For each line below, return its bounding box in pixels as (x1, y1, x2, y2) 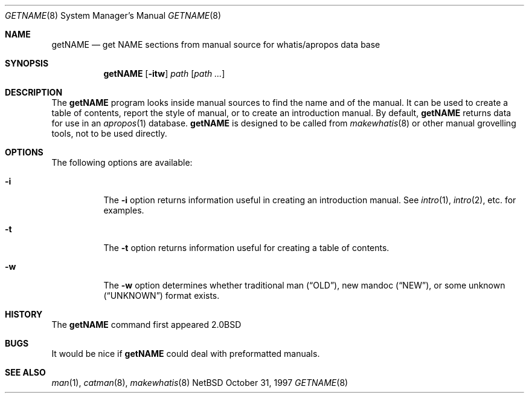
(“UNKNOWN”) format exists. (103, 290, 220, 301)
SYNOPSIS (5, 58, 49, 68)
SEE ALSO (5, 367, 46, 377)
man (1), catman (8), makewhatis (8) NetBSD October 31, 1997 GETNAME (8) (51, 377, 348, 388)
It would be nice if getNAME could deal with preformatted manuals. (51, 348, 320, 359)
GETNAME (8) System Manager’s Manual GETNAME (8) (5, 10, 222, 21)
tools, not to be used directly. (51, 128, 167, 139)
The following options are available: (51, 157, 193, 168)
